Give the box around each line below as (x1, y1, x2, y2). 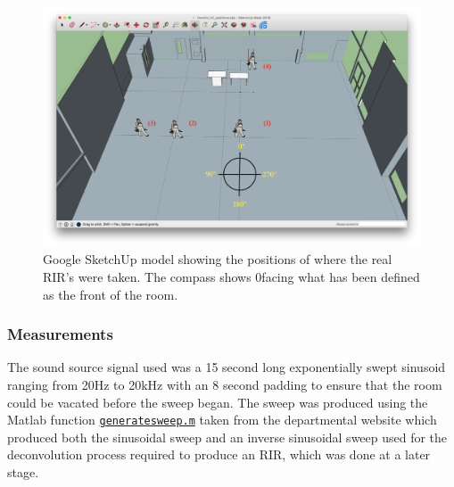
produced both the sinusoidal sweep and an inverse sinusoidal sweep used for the (7, 427, 448, 446)
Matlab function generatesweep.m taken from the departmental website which (7, 410, 437, 429)
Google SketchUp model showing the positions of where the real (43, 250, 392, 268)
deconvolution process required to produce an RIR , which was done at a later (7, 445, 431, 464)
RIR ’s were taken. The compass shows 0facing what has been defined (43, 267, 420, 285)
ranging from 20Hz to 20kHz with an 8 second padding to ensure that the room (7, 375, 442, 393)
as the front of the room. (43, 285, 178, 303)
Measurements (7, 323, 113, 345)
